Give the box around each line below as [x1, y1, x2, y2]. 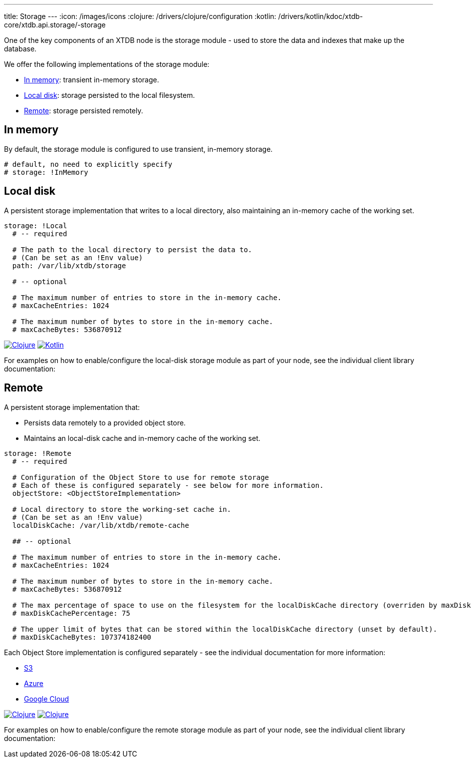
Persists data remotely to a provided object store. [24, 418, 186, 427]
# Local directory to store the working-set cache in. [12, 505, 232, 513]
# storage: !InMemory [4, 168, 88, 176]
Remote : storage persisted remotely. [24, 106, 143, 115]
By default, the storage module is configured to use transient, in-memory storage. [4, 144, 273, 153]
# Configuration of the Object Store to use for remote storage [12, 473, 269, 481]
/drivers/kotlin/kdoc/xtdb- [278, 12, 363, 20]
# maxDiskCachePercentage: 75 [12, 609, 130, 617]
